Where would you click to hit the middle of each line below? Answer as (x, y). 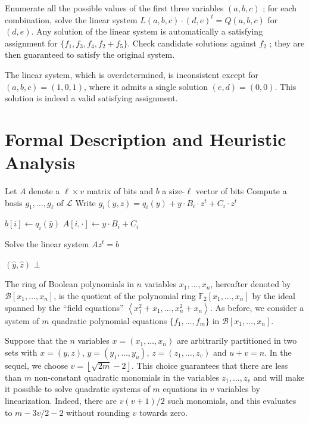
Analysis (40, 162)
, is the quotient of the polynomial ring (125, 296)
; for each (280, 8)
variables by (238, 389)
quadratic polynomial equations (110, 320)
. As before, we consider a (257, 307)
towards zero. (163, 412)
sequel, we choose (36, 365)
